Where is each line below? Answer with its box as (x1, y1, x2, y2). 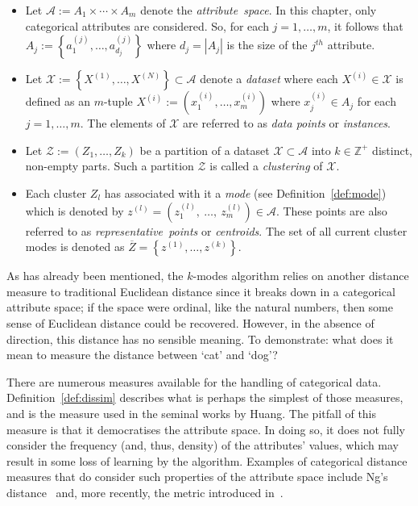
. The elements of (80, 115, 166, 132)
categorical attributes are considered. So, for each (25, 17, 269, 34)
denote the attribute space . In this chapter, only (140, 2, 377, 18)
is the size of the (226, 36, 308, 53)
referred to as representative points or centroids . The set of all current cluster (25, 222, 408, 239)
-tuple (103, 93, 133, 110)
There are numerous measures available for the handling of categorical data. (6, 373, 382, 390)
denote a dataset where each (200, 70, 338, 87)
